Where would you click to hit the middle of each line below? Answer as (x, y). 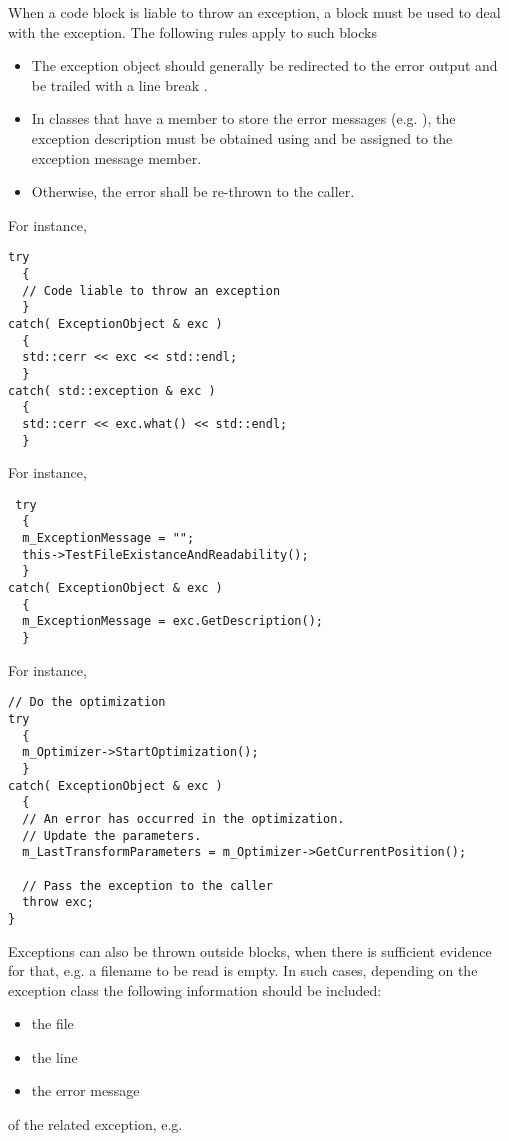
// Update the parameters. (112, 835)
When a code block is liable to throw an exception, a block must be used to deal (254, 12)
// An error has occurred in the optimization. (183, 818)
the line (54, 1056)
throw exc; (58, 902)
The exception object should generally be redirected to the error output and (264, 65)
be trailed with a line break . (119, 84)
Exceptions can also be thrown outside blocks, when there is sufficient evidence (250, 950)
